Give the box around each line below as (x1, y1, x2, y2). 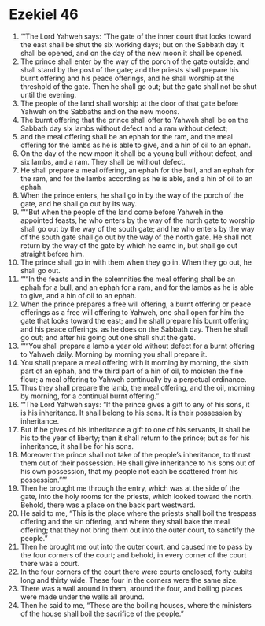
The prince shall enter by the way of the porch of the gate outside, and (20, 57, 250, 66)
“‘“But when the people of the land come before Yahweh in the (20, 207, 223, 217)
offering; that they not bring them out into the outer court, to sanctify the (20, 525, 255, 535)
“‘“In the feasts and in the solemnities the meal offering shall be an (20, 274, 236, 283)
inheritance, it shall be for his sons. (20, 441, 134, 450)
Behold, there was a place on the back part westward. (20, 500, 196, 509)
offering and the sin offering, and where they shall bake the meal (20, 517, 230, 526)
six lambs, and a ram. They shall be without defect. (20, 157, 186, 166)
